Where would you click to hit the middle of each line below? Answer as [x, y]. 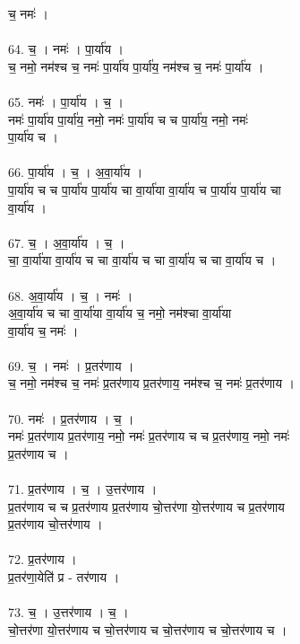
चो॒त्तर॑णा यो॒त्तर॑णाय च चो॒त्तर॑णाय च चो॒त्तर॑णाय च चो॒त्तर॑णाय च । [148, 629]
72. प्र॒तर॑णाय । [43, 559]
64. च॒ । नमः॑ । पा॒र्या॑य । [66, 49]
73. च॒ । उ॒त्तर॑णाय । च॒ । [69, 612]
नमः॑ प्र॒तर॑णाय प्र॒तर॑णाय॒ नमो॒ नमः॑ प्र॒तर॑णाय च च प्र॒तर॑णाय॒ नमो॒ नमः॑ [149, 436]
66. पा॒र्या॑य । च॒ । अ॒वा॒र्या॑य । [76, 172]
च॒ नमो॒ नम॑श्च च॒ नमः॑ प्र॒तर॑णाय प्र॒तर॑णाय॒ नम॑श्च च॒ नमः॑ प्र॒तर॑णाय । [152, 383]
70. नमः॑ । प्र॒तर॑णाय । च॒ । [71, 418]
